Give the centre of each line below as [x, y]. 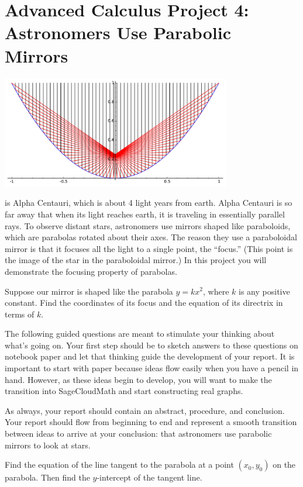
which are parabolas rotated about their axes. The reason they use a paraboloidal [151, 237]
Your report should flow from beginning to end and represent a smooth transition [151, 422]
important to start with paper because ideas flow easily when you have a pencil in [152, 368]
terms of [20, 314]
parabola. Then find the [47, 477]
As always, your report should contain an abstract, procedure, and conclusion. [145, 410]
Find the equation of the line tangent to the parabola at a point [119, 464]
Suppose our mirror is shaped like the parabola [89, 291]
